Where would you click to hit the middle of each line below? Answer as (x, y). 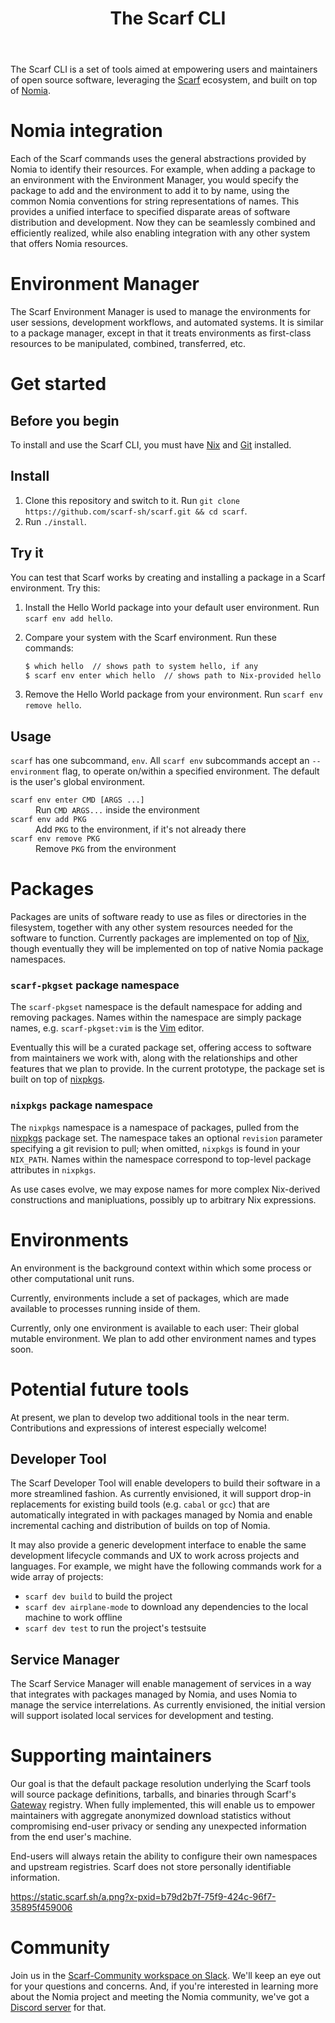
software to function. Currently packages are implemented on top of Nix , (160, 938)
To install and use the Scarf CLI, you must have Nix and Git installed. (151, 445)
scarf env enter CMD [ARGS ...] (77, 800)
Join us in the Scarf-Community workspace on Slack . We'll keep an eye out (165, 1976)
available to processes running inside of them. (105, 1308)
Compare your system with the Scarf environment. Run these (151, 637)
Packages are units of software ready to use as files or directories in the (158, 917)
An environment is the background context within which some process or (161, 1268)
